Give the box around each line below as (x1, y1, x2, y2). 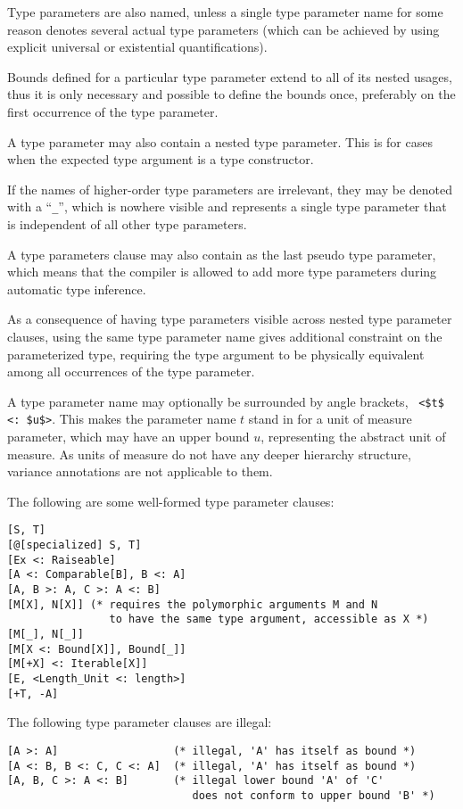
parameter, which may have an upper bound (7, 427, 250, 446)
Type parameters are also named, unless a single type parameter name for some (7, 3, 443, 21)
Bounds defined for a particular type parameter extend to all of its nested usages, (7, 67, 452, 86)
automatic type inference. (7, 279, 146, 298)
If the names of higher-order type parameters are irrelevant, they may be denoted (7, 179, 452, 198)
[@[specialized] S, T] (7, 539, 142, 552)
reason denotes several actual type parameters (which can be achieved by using (7, 20, 440, 38)
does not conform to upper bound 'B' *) (192, 788, 435, 802)
